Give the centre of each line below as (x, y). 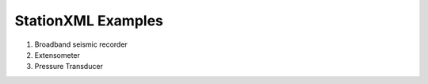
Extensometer (57, 55)
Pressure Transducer (69, 67)
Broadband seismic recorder (81, 44)
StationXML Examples (89, 21)
